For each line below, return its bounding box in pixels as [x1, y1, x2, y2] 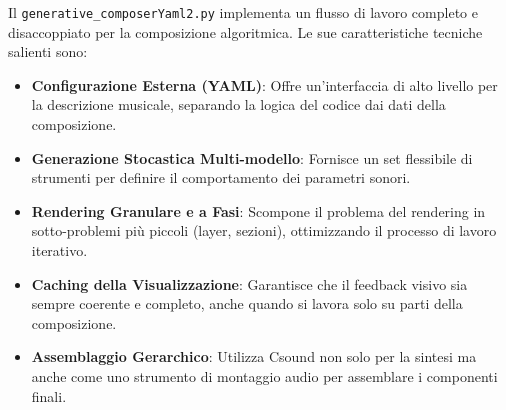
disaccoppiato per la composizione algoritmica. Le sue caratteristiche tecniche [8, 21, 483, 42]
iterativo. [31, 240, 88, 260]
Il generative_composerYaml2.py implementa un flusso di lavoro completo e [8, 2, 478, 22]
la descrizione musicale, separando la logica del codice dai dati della [31, 94, 446, 115]
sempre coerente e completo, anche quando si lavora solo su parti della [31, 293, 463, 314]
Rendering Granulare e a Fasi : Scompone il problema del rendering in [31, 200, 486, 221]
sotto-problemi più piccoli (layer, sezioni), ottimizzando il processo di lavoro [31, 220, 497, 241]
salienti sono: [8, 41, 88, 62]
